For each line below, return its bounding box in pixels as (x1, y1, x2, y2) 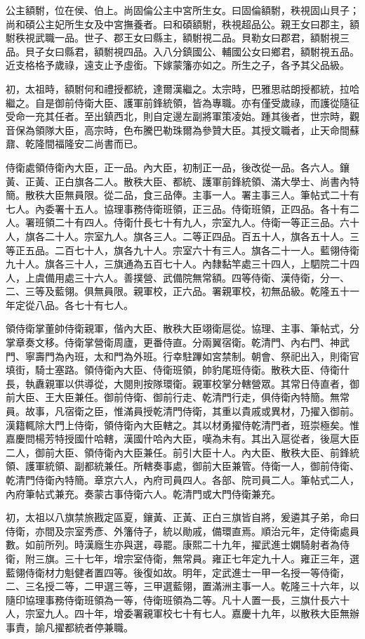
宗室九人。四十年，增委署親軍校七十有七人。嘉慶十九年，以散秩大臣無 (25, 606, 350, 621)
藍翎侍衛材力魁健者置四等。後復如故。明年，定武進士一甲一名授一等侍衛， (6, 565, 350, 579)
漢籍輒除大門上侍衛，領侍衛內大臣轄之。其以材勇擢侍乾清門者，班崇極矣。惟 (6, 417, 359, 432)
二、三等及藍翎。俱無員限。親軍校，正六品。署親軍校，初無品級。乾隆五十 (6, 284, 350, 298)
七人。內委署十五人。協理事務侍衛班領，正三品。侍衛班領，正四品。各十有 (6, 201, 350, 216)
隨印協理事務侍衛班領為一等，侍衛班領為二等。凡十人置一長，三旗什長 (6, 592, 330, 607)
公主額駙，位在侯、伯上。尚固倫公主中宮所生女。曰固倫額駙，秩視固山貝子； (6, 3, 359, 17)
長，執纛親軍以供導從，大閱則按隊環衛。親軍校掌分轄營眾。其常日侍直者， (6, 376, 350, 390)
